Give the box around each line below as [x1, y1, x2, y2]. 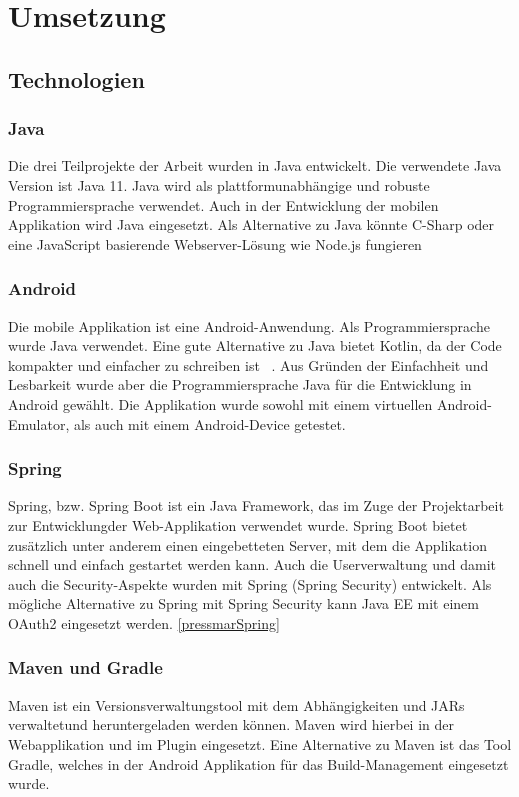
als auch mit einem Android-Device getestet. [73, 413, 346, 434]
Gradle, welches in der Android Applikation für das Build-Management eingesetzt [8, 753, 509, 774]
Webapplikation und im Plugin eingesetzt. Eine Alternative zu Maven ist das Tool [8, 733, 512, 754]
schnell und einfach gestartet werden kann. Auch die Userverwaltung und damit [8, 554, 497, 575]
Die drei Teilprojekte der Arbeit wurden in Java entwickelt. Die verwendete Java [8, 155, 502, 176]
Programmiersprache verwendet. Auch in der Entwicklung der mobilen [8, 194, 439, 215]
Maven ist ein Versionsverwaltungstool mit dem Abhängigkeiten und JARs [8, 694, 465, 715]
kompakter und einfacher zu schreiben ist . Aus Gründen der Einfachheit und [8, 354, 489, 375]
